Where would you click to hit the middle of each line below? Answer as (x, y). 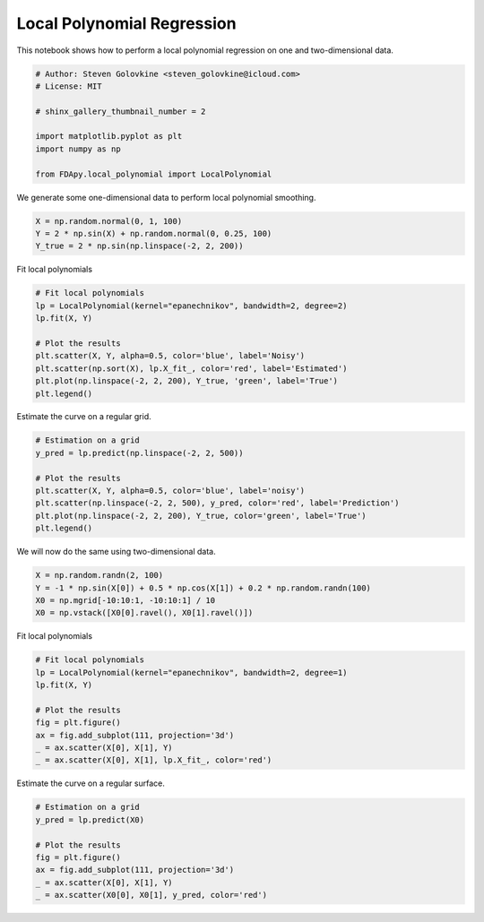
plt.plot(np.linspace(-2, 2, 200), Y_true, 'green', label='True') (187, 381)
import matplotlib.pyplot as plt (109, 136)
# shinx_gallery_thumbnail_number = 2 (121, 111)
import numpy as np (78, 149)
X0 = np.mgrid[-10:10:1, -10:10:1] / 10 (125, 600)
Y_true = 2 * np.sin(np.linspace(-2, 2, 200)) (139, 246)
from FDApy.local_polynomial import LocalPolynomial (154, 174)
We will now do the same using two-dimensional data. (116, 552)
